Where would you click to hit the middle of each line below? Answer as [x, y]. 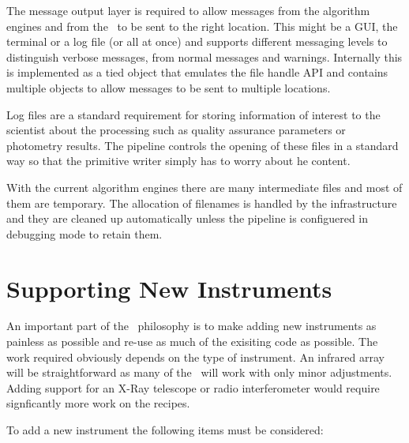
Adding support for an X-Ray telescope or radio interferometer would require [193, 387]
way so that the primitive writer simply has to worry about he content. [178, 161]
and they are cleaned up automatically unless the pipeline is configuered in [188, 218]
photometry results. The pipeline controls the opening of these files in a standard [203, 145]
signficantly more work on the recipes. [98, 403]
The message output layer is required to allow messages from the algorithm [188, 10]
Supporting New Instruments [169, 288]
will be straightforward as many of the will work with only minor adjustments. [199, 372]
